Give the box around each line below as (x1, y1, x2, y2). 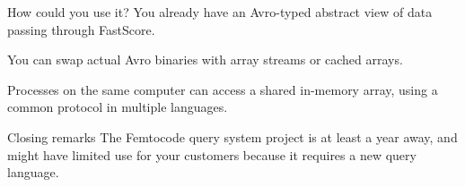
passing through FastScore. (7, 20, 155, 38)
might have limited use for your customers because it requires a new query (7, 145, 417, 164)
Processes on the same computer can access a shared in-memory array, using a (7, 80, 438, 98)
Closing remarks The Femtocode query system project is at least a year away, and (7, 127, 458, 146)
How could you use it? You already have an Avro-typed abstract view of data (7, 3, 433, 21)
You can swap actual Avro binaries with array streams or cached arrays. (7, 50, 403, 69)
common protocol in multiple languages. (7, 98, 228, 116)
